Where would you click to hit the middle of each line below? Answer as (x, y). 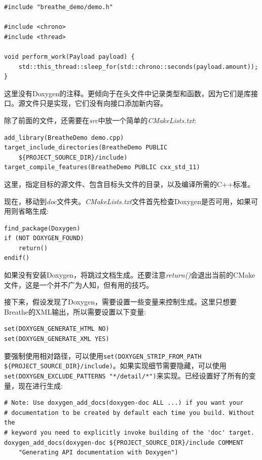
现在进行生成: (40, 385)
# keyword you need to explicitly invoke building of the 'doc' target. (129, 432)
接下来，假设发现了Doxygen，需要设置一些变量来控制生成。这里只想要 (121, 302)
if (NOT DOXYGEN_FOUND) (44, 238)
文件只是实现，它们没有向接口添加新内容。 (96, 103)
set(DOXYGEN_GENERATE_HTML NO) (57, 329)
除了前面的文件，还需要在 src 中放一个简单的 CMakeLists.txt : (100, 120)
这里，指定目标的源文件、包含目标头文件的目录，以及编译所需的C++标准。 (129, 184)
